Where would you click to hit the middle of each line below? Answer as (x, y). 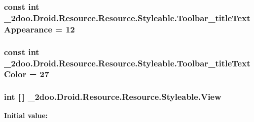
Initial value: (26, 115)
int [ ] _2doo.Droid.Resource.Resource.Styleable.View (113, 97)
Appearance (28, 29)
